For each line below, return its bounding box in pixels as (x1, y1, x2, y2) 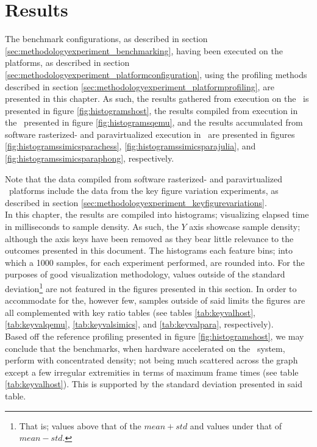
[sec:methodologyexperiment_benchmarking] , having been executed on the (5, 44, 283, 57)
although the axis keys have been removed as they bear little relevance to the (5, 232, 294, 245)
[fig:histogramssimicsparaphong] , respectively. (5, 152, 174, 165)
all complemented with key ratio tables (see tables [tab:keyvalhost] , (5, 306, 256, 318)
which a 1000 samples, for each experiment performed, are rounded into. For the (5, 256, 305, 268)
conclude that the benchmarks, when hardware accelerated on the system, (5, 342, 285, 354)
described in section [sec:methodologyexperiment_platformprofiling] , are (5, 80, 274, 93)
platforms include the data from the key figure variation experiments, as (9, 184, 279, 197)
